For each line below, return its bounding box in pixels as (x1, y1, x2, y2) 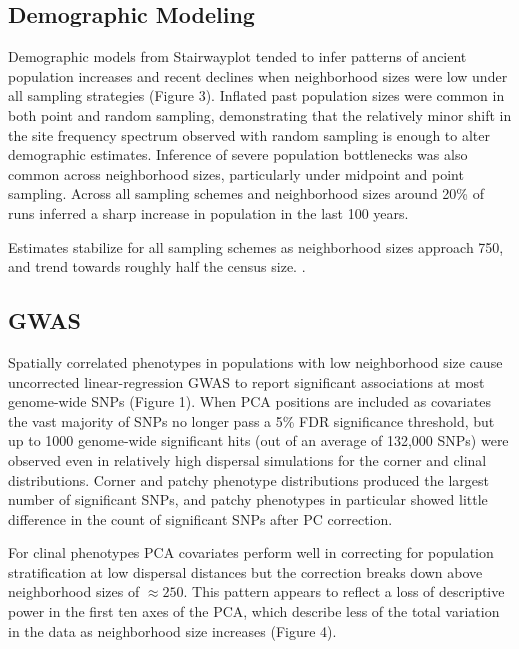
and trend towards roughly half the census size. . (8, 256, 306, 277)
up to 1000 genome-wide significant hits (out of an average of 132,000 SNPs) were (8, 430, 509, 451)
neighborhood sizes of (8, 581, 140, 602)
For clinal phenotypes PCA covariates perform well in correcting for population (8, 542, 494, 563)
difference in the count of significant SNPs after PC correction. (8, 508, 393, 529)
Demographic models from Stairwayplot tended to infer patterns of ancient (8, 46, 467, 67)
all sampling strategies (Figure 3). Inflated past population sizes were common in (8, 85, 505, 106)
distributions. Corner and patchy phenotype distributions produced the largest (8, 469, 489, 490)
